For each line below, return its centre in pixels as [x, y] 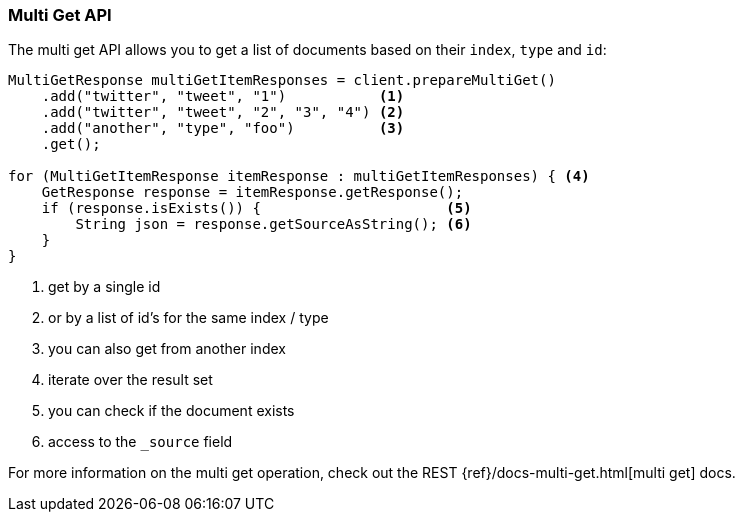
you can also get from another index [167, 349]
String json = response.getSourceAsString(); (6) [273, 224]
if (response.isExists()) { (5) [256, 208]
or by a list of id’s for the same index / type [188, 318]
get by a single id [104, 287]
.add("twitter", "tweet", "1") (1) [223, 96]
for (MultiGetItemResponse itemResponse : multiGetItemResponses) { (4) [299, 176]
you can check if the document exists [171, 411]
